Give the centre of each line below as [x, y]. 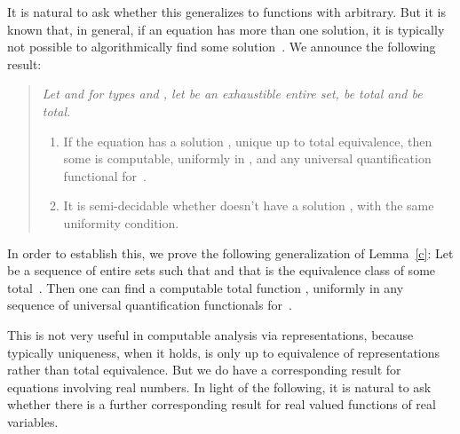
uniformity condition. [121, 222]
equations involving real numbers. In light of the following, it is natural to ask [219, 387]
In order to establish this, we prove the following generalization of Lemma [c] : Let [230, 253]
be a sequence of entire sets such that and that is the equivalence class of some [222, 270]
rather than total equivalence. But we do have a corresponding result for [204, 370]
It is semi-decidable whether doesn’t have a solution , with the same [249, 205]
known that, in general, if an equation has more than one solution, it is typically [226, 29]
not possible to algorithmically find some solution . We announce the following [222, 47]
